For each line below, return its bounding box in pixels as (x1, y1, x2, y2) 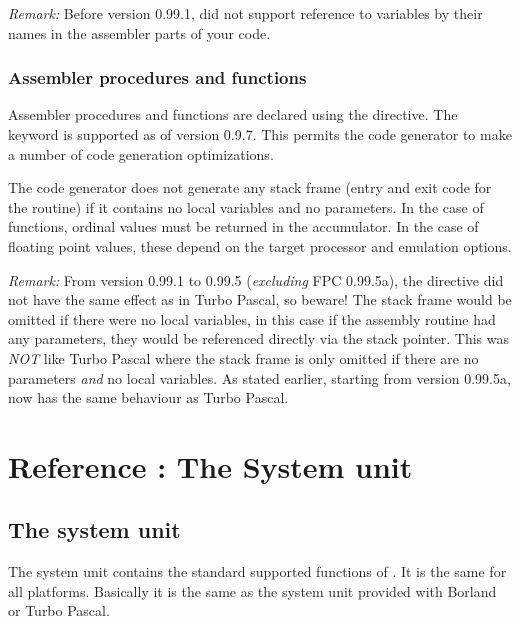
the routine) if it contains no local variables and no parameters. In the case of (8, 196, 484, 217)
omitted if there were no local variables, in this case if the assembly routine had (8, 308, 496, 329)
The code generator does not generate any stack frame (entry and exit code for (8, 177, 492, 198)
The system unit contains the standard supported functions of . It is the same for (8, 561, 507, 582)
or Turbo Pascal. (8, 600, 110, 621)
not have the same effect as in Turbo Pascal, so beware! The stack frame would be (8, 289, 512, 310)
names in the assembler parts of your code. (8, 22, 271, 43)
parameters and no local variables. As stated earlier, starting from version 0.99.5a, (8, 367, 511, 388)
